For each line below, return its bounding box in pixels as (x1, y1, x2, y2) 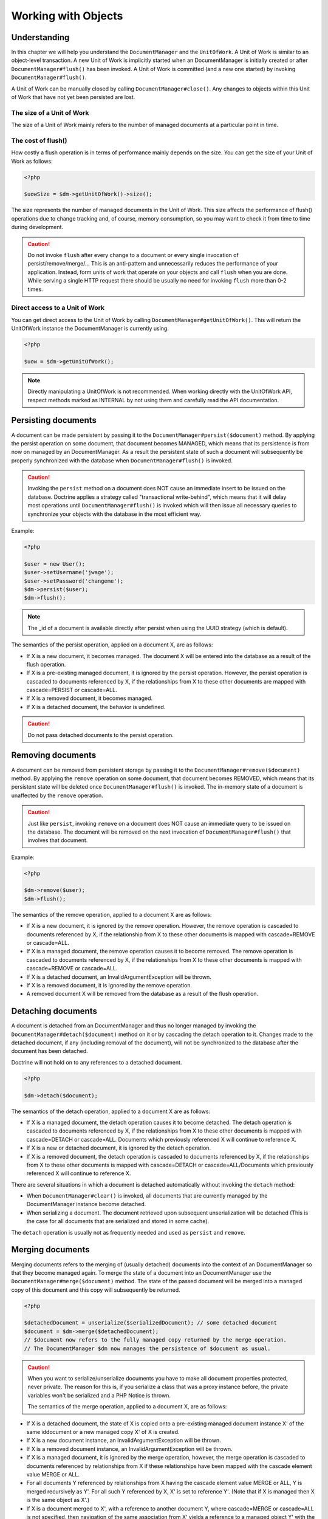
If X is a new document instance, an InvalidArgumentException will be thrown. (26, 1437, 221, 1444)
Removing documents (11, 750, 97, 761)
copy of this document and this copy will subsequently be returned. (11, 1286, 180, 1294)
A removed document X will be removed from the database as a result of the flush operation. (26, 990, 259, 998)
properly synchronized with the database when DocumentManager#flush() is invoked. (11, 456, 233, 464)
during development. (11, 224, 64, 231)
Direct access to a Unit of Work (11, 304, 105, 312)
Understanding (11, 32, 70, 43)
